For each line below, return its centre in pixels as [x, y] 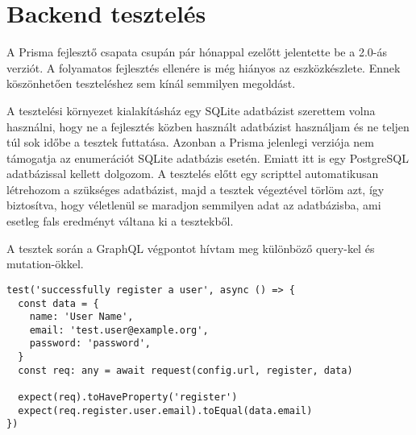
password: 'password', [90, 344]
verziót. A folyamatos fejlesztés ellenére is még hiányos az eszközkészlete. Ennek [204, 67]
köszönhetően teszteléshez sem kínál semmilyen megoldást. [151, 83]
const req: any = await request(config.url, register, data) [185, 370]
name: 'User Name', [81, 317]
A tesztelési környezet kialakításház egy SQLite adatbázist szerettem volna [191, 110]
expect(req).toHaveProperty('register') [128, 398]
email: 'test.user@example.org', [119, 330]
